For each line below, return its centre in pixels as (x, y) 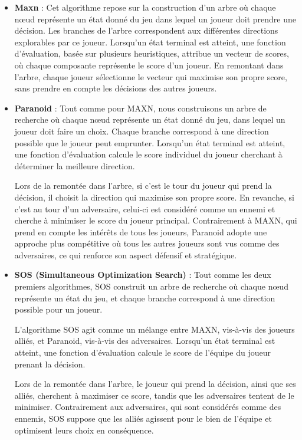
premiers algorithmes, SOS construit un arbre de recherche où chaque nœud (151, 286)
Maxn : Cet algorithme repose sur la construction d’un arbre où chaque (145, 7)
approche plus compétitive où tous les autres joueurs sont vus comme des (147, 243)
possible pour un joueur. (58, 309)
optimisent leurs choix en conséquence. (84, 430)
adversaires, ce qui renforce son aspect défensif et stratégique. (126, 255)
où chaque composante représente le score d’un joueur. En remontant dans (149, 65)
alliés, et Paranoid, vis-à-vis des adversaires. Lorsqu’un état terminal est (145, 341)
